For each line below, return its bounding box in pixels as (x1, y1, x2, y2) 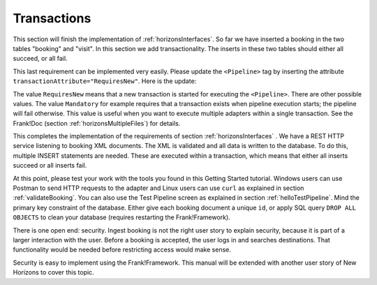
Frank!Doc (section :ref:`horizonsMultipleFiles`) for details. (13, 119, 181, 127)
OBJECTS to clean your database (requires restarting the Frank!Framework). (13, 213, 230, 221)
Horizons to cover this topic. (13, 268, 94, 277)
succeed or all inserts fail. (13, 161, 87, 170)
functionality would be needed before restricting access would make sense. (13, 245, 232, 254)
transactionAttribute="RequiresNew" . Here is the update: (13, 77, 197, 85)
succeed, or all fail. (13, 54, 68, 63)
